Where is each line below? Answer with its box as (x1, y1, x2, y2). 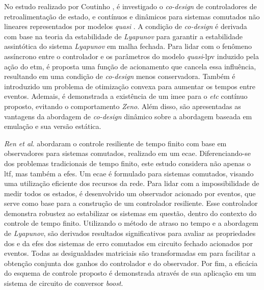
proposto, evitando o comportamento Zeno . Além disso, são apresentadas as (4, 100, 241, 111)
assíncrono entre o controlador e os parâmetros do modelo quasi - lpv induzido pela (4, 50, 259, 61)
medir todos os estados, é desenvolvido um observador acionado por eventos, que (4, 188, 256, 198)
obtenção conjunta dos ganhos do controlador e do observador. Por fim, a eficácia (4, 257, 258, 268)
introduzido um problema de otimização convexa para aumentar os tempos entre (4, 81, 256, 91)
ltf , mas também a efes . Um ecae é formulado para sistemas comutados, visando (4, 168, 254, 178)
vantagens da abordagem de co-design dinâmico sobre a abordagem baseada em (4, 111, 252, 121)
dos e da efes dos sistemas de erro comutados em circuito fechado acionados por (4, 238, 253, 248)
